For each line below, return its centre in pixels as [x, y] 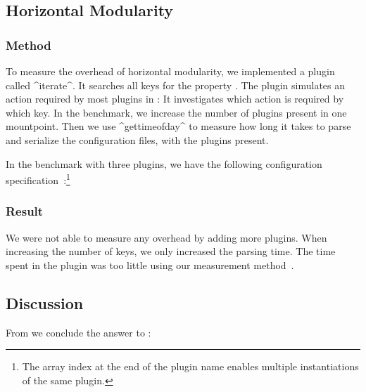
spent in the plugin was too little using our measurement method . [150, 264]
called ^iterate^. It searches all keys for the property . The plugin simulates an [176, 85]
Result [25, 211]
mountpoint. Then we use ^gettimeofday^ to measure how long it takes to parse [178, 126]
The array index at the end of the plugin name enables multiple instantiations [190, 366]
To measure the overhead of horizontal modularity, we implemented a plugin [170, 71]
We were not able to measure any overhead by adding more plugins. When [166, 237]
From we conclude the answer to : [78, 332]
